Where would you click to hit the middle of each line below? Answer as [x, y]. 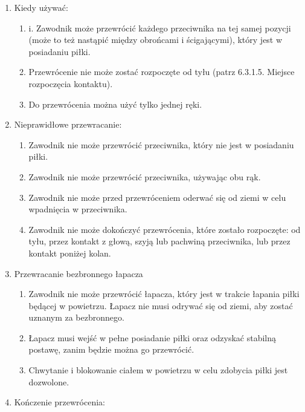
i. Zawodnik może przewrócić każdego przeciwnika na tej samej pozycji [160, 28]
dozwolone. [49, 381]
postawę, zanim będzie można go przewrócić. [111, 349]
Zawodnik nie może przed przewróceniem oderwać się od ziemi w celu [157, 197]
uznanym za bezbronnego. [76, 317]
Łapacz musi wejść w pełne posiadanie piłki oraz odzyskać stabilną [152, 337]
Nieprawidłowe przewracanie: [68, 124]
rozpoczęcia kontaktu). [71, 83]
